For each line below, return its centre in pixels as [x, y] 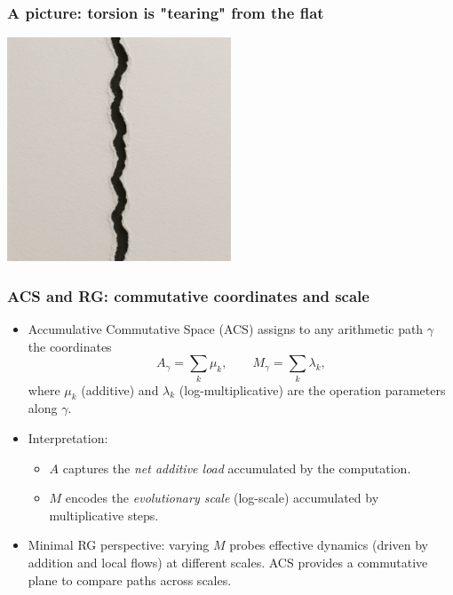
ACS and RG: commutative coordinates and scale [188, 295]
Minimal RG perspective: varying [119, 545]
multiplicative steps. [104, 515]
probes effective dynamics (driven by [329, 545]
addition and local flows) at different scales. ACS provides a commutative [228, 562]
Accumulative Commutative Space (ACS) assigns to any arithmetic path [226, 329]
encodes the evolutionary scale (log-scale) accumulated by [222, 498]
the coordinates [70, 346]
